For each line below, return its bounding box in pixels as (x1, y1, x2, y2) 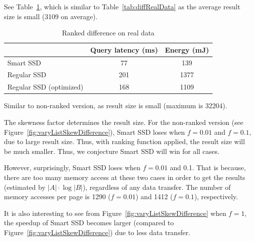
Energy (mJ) (165, 44, 209, 55)
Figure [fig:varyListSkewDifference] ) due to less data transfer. (4, 227, 190, 237)
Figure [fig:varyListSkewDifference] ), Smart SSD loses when (4, 126, 185, 137)
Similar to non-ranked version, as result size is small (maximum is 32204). (4, 100, 227, 111)
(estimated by (4, 181, 46, 192)
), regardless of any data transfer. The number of (82, 181, 231, 192)
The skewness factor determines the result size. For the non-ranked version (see (4, 117, 244, 127)
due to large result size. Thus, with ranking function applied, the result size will (4, 136, 245, 147)
